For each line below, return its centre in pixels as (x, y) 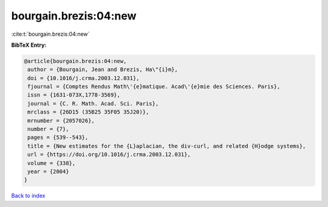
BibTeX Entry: (29, 45)
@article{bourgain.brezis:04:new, (75, 61)
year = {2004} (48, 171)
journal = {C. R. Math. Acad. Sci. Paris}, (93, 103)
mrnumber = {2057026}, (61, 120)
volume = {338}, (52, 163)
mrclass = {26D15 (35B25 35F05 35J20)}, (88, 112)
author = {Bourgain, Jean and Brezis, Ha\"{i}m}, (103, 70)
